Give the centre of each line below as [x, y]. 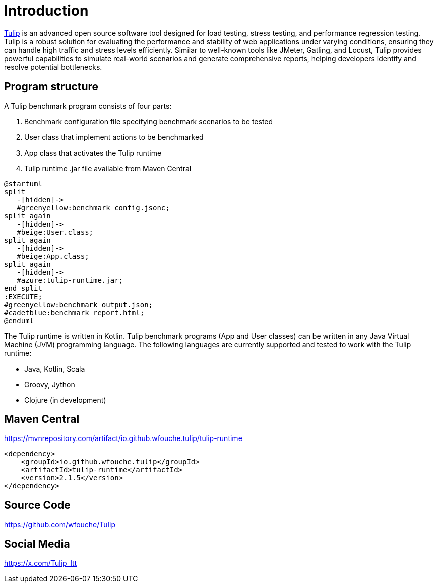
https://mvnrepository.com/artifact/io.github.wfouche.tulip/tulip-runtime [123, 438]
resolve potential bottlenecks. [53, 67]
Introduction [46, 11]
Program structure [51, 87]
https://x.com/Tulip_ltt [41, 563]
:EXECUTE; [23, 296]
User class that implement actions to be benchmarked [114, 137]
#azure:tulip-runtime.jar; [70, 280]
